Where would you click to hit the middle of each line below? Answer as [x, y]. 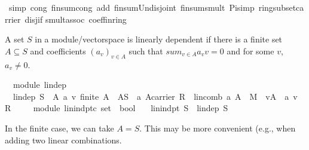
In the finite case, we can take [59, 128]
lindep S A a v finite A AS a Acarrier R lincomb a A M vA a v [155, 96]
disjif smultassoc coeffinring [76, 19]
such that [146, 50]
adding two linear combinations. [63, 140]
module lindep [40, 85]
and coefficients [58, 50]
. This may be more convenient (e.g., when [218, 128]
